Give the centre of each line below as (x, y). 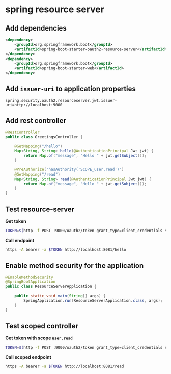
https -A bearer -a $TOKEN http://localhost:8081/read (65, 367)
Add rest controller (36, 121)
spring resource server (55, 9)
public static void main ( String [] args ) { (60, 296)
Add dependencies (36, 28)
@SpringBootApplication (31, 282)
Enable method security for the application (75, 266)
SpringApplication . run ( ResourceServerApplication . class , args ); (93, 301)
